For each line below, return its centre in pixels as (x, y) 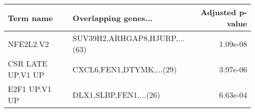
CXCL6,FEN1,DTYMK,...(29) (125, 69)
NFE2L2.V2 (28, 44)
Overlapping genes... (113, 18)
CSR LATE (28, 63)
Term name (30, 18)
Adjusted (218, 12)
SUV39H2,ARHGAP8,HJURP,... (129, 38)
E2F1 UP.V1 (30, 89)
